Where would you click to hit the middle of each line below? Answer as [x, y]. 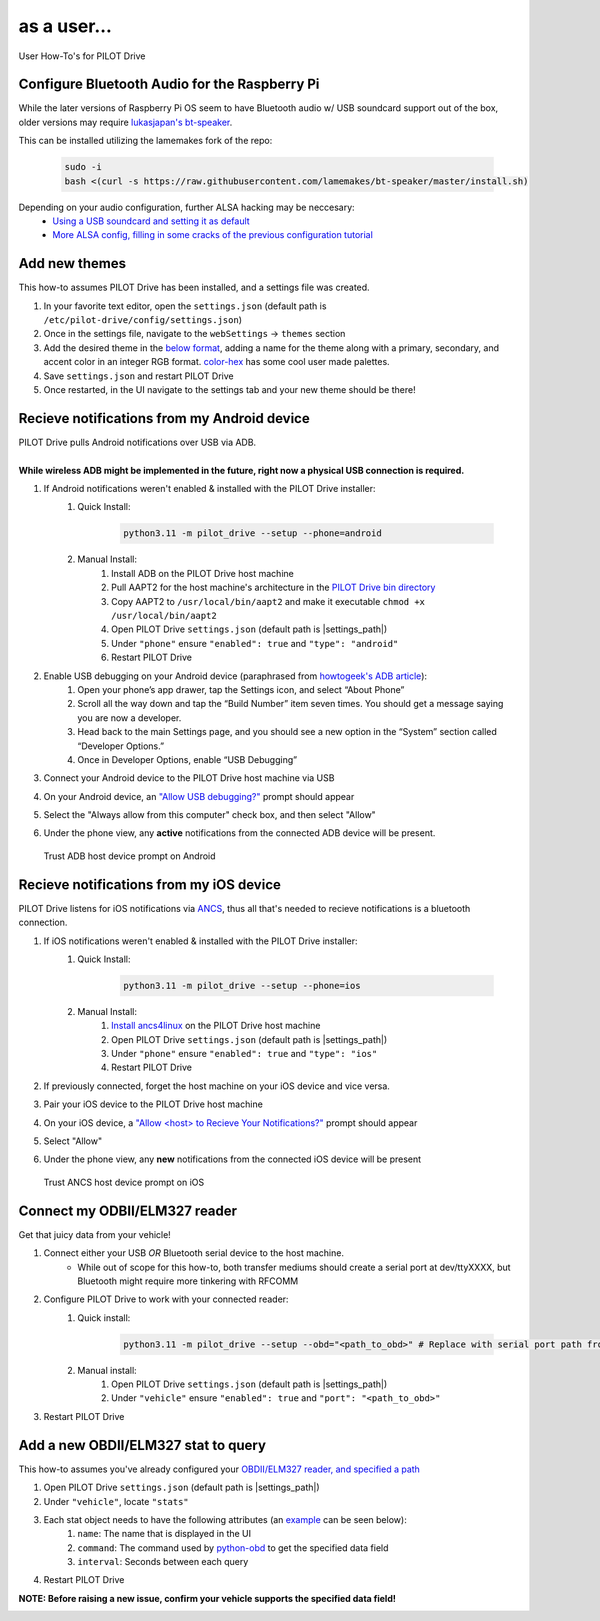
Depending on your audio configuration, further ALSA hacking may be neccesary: [186, 207]
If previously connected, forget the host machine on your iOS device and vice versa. [216, 1086]
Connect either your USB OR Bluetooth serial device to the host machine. [194, 1253]
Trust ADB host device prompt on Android [129, 856]
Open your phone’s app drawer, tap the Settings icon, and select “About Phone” [241, 689]
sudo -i [83, 167]
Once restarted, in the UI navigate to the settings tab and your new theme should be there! [229, 390]
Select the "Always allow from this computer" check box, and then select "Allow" [210, 815]
